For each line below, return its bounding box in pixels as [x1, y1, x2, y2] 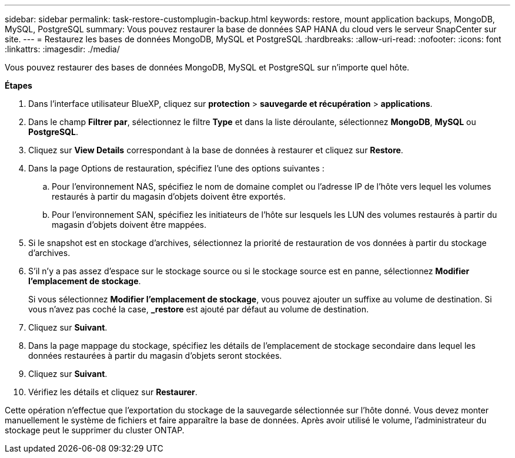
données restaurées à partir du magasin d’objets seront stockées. [28, 351, 282, 361]
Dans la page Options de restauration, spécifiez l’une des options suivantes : [28, 163, 325, 173]
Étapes [5, 80, 32, 90]
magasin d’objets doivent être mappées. [52, 220, 206, 230]
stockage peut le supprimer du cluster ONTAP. [5, 425, 185, 435]
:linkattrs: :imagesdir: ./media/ [5, 44, 120, 54]
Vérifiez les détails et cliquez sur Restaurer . [28, 387, 198, 397]
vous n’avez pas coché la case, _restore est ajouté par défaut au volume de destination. [28, 304, 369, 314]
